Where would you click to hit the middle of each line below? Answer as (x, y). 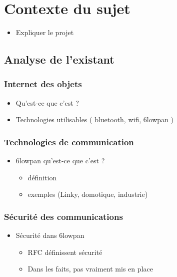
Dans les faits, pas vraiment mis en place (90, 269)
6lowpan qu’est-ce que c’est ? (60, 161)
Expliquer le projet (45, 32)
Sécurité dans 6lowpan (50, 235)
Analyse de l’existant (59, 59)
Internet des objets (43, 84)
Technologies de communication (69, 142)
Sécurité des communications (63, 216)
